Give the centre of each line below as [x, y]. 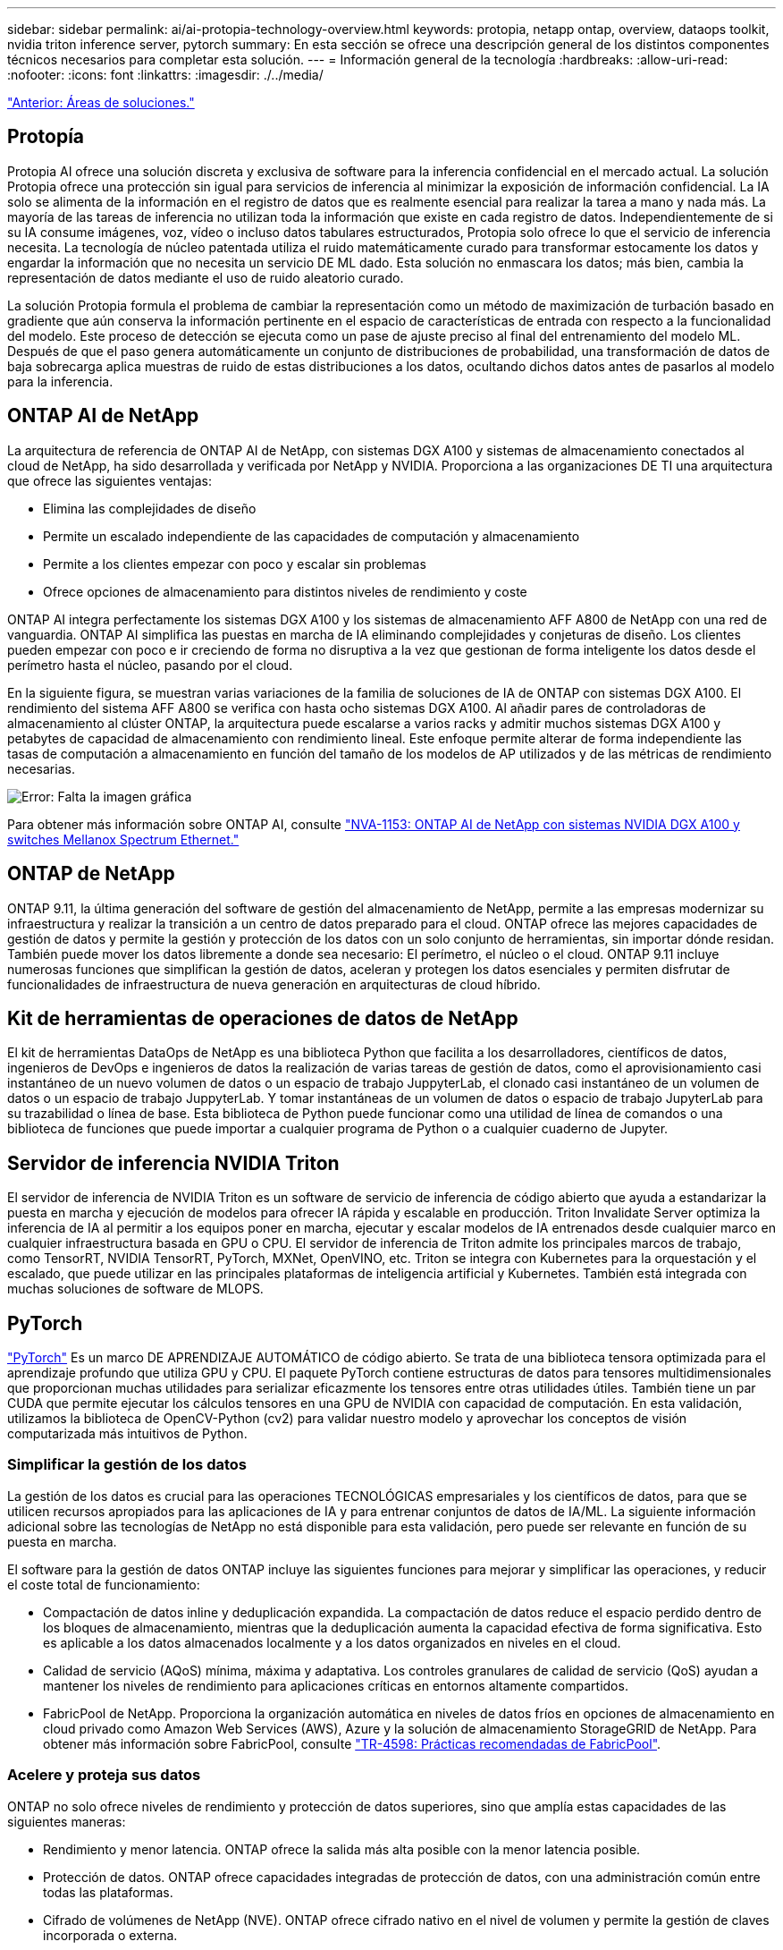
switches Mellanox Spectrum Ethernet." [123, 839]
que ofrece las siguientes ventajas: [110, 480]
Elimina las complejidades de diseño [150, 508]
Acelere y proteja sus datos [104, 1775]
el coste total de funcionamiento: [104, 1584]
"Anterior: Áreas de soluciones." [101, 102]
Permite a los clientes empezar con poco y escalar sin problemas [235, 564]
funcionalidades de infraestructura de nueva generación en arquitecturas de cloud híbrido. [274, 984]
